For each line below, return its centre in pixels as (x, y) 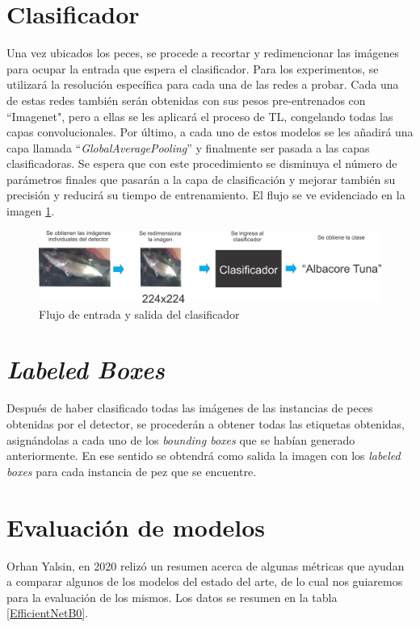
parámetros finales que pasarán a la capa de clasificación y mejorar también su (201, 179)
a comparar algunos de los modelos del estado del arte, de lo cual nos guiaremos (205, 581)
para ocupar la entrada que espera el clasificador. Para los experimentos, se (193, 68)
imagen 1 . (31, 211)
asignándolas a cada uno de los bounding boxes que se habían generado (181, 439)
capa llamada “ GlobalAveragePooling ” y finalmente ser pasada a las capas (188, 147)
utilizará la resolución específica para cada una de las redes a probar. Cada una (203, 84)
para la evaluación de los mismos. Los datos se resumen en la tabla (172, 597)
